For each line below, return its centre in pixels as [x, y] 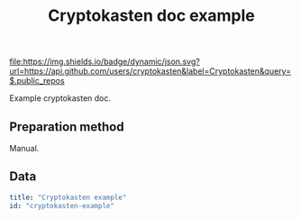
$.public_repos [37, 81]
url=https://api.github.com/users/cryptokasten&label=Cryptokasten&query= [150, 71]
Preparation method [67, 127]
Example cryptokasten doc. [60, 98]
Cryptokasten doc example [151, 16]
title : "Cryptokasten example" [68, 197]
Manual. [24, 148]
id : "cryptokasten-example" [62, 205]
